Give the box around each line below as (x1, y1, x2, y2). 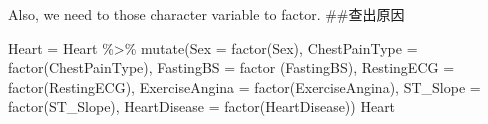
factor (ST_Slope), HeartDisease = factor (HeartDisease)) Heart (8, 96, 396, 117)
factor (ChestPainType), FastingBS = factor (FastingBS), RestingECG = (8, 57, 455, 78)
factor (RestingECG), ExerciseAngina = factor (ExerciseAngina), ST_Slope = (8, 76, 481, 97)
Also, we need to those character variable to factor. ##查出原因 (8, 4, 405, 24)
